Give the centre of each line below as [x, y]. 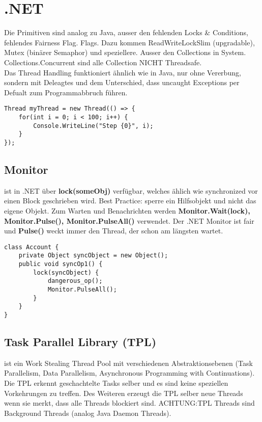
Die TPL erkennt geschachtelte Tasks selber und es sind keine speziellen [116, 383]
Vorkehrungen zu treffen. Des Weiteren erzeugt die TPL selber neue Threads [124, 393]
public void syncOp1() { [61, 264]
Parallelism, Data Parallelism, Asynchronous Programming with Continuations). [129, 373]
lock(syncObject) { [66, 272]
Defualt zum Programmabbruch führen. [66, 92]
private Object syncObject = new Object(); [93, 256]
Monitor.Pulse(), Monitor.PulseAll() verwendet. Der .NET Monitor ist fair [129, 220]
